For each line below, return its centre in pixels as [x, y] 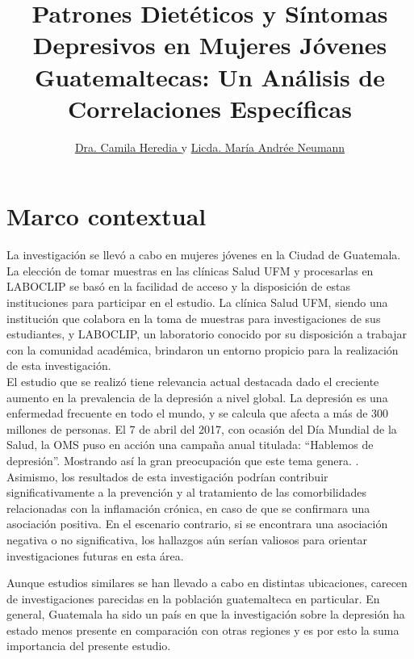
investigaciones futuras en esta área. [95, 555]
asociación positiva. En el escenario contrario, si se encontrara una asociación [197, 524]
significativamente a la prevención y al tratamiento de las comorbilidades [186, 492]
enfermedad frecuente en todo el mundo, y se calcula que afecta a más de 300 [198, 413]
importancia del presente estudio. [89, 646]
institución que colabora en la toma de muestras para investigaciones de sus [194, 318]
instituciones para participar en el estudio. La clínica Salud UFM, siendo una [197, 302]
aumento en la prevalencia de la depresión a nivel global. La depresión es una [197, 397]
